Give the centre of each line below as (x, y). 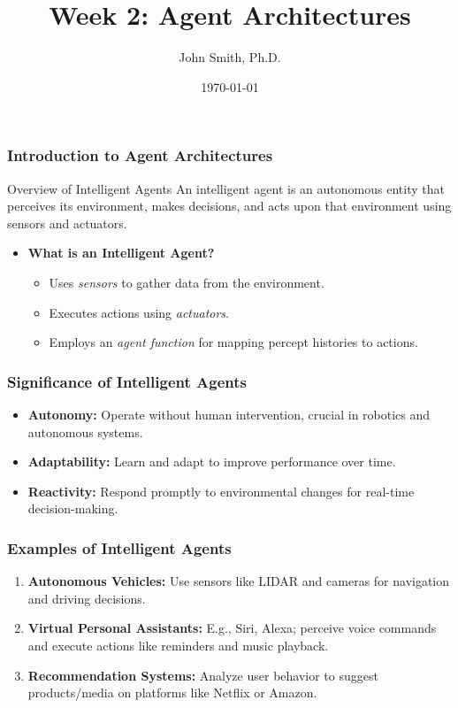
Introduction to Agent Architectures (140, 155)
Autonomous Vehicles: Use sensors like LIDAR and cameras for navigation (239, 581)
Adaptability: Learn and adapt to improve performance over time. (212, 462)
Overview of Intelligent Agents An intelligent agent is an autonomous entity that (226, 188)
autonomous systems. (85, 431)
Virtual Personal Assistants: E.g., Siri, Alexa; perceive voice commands (232, 628)
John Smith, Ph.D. (230, 57)
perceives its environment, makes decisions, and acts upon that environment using (229, 206)
